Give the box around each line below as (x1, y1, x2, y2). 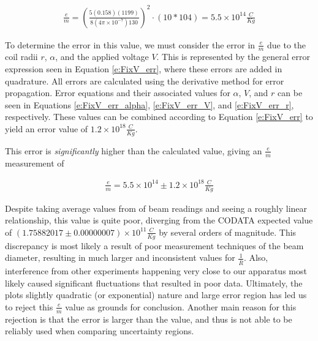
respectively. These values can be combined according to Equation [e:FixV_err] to (5, 110, 313, 123)
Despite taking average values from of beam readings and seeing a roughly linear (5, 201, 308, 214)
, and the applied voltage (55, 50, 149, 63)
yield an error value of (5, 122, 88, 135)
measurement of (5, 156, 64, 169)
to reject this (5, 300, 53, 313)
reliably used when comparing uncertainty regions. (5, 324, 194, 337)
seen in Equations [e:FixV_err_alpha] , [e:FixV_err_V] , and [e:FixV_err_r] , (5, 98, 294, 111)
